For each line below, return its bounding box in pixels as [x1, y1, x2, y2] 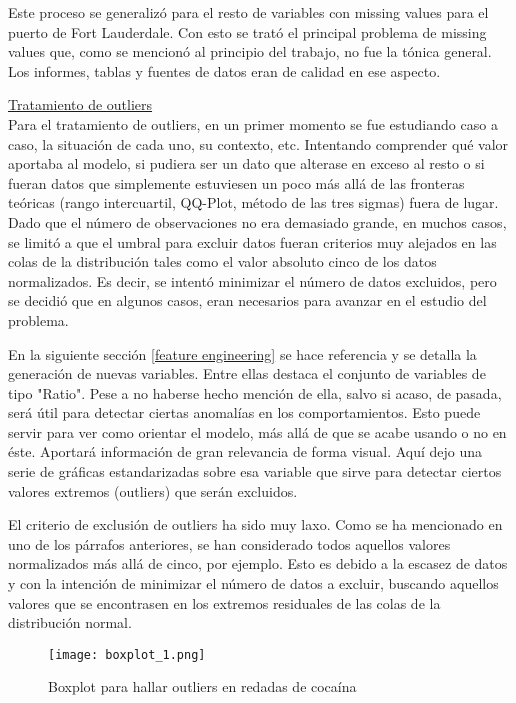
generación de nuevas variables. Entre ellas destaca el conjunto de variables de [8, 363, 486, 384]
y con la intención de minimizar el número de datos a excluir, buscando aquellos [8, 573, 499, 594]
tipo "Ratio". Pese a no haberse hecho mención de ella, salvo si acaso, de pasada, [8, 382, 502, 403]
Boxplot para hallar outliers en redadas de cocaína [48, 676, 357, 697]
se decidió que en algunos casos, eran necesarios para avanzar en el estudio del [8, 290, 487, 311]
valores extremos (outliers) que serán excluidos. [8, 480, 298, 501]
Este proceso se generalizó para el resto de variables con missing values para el [8, 2, 489, 22]
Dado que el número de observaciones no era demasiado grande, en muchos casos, [8, 211, 507, 232]
